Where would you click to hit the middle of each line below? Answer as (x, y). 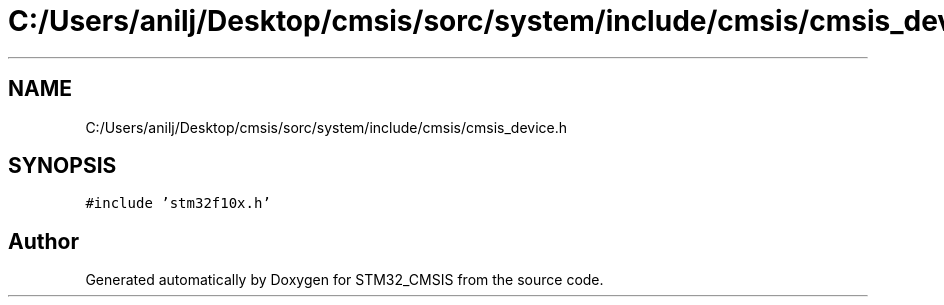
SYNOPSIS (62, 166)
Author (43, 241)
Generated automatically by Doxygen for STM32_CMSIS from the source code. (344, 280)
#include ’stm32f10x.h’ (178, 203)
